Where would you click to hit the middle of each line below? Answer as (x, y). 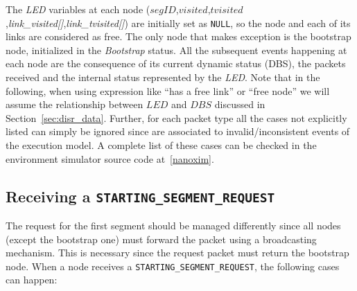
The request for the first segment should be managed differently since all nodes (173, 225)
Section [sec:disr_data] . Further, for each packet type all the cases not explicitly (176, 117)
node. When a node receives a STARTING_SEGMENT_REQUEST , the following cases (173, 266)
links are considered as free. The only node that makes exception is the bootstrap (178, 36)
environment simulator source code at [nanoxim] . (110, 158)
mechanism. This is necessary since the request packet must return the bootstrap (177, 253)
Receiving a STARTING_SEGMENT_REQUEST (140, 196)
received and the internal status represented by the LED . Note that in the (163, 77)
